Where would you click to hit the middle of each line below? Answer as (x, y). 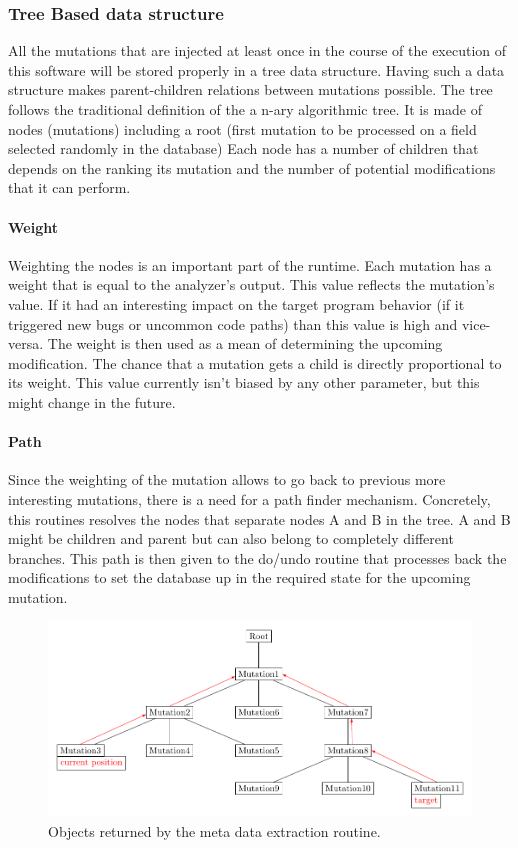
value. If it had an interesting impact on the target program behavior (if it (236, 303)
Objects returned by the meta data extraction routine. (214, 830)
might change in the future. (92, 401)
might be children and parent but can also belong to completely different (231, 538)
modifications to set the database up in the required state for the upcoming (239, 577)
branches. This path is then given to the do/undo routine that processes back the (257, 557)
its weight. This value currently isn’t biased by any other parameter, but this (244, 382)
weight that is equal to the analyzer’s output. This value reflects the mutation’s (251, 284)
